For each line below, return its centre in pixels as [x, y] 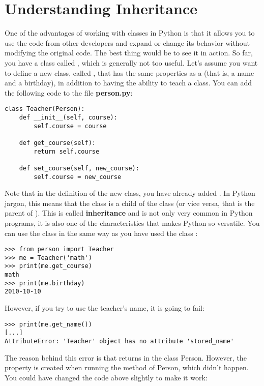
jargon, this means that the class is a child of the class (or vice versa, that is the [130, 203]
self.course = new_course [78, 177]
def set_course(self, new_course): [79, 168]
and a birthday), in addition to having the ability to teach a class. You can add [128, 83]
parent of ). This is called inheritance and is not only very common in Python [129, 213]
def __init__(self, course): [68, 117]
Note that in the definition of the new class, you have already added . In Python [130, 193]
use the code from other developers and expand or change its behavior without [127, 42]
